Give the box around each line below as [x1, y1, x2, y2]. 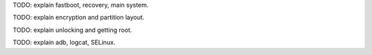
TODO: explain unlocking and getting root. [12, 26, 132, 34]
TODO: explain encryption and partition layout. [12, 14, 145, 22]
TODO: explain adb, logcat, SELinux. [12, 38, 116, 47]
